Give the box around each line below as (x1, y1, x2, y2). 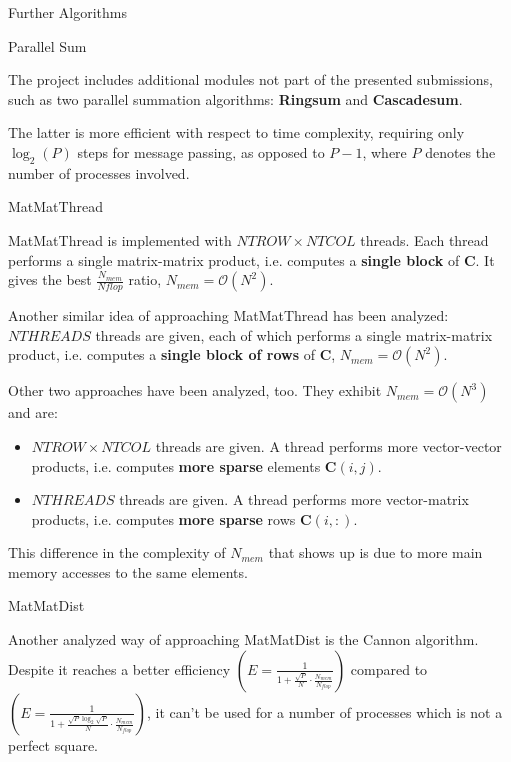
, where (362, 141, 407, 162)
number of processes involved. (8, 162, 190, 183)
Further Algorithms (8, 2, 128, 22)
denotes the (425, 141, 496, 162)
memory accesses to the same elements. (8, 561, 248, 582)
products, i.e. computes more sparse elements (31, 455, 321, 476)
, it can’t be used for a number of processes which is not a (147, 701, 503, 722)
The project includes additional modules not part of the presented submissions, (8, 69, 493, 90)
